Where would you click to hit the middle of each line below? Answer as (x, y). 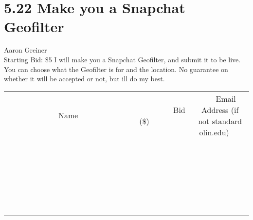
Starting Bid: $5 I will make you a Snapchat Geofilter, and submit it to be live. (122, 59)
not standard (220, 121)
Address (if (220, 110)
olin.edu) (214, 132)
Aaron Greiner (26, 50)
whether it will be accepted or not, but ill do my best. (84, 79)
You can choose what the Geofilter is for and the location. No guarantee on (116, 69)
